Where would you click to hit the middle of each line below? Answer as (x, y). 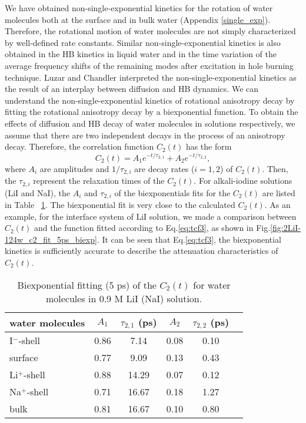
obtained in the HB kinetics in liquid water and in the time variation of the (141, 54)
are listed (279, 192)
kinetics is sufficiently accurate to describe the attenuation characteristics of (142, 251)
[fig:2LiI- (286, 228)
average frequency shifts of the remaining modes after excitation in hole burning (149, 65)
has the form (209, 146)
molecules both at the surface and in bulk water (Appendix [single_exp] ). (138, 19)
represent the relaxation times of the (99, 181)
